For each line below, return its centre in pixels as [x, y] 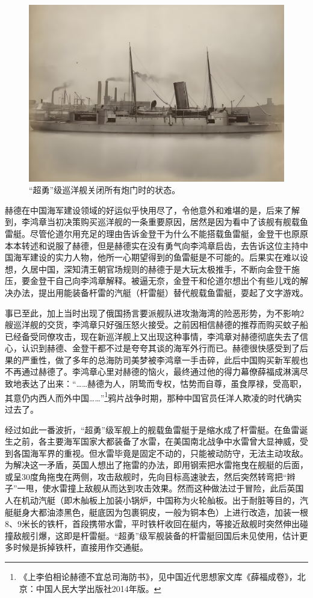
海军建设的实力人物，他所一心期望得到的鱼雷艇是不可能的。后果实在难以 [156, 257]
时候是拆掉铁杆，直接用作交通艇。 [80, 547]
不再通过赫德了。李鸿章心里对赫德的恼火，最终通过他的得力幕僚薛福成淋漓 [152, 371]
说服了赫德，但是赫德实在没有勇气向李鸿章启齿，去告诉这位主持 [173, 245]
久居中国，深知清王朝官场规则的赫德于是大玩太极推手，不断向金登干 [156, 269]
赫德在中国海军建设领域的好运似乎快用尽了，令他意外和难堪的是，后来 [144, 210]
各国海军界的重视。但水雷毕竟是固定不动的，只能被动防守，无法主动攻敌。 [160, 453]
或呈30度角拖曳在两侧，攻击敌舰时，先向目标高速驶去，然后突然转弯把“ [146, 476]
